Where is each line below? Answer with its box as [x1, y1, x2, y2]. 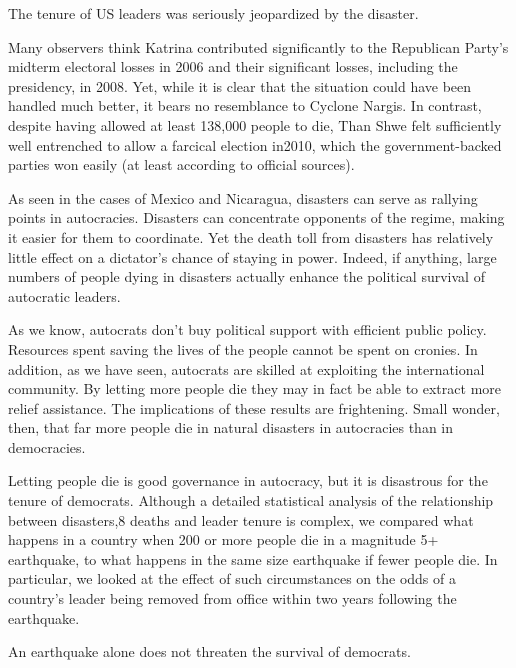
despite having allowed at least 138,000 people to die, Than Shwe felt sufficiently [8, 114, 502, 135]
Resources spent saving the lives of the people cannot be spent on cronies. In [8, 338, 478, 359]
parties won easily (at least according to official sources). [8, 154, 355, 175]
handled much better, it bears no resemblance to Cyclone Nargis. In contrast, [8, 95, 482, 116]
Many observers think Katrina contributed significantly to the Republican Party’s [8, 36, 509, 57]
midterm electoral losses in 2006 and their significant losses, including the [8, 56, 458, 77]
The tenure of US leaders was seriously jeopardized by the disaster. [8, 3, 419, 23]
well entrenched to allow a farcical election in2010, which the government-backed [8, 134, 502, 155]
